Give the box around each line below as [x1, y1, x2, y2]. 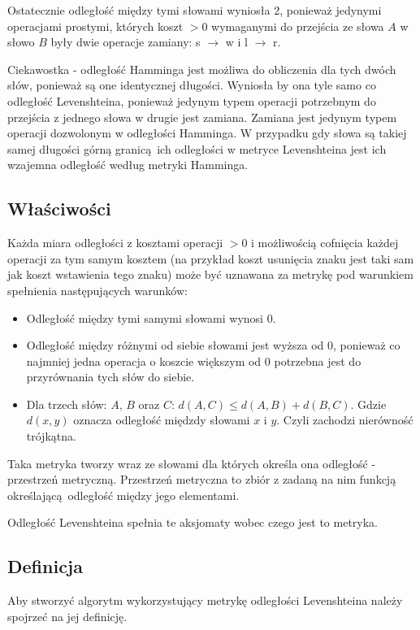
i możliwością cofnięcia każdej [251, 234, 399, 251]
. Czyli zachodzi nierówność [276, 411, 414, 428]
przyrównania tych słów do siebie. [26, 368, 195, 385]
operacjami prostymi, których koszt [7, 17, 184, 34]
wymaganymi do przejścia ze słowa [211, 17, 384, 34]
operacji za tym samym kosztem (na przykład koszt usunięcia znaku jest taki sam [7, 250, 414, 267]
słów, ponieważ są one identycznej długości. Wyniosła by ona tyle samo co [7, 76, 376, 93]
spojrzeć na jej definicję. [7, 607, 128, 624]
